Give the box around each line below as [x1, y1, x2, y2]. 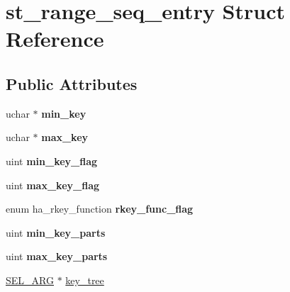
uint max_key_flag [6, 177, 100, 192]
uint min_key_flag [6, 153, 98, 168]
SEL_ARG [6, 272, 54, 287]
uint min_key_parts [6, 225, 106, 240]
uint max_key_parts [6, 249, 108, 264]
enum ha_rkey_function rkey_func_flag [6, 201, 194, 216]
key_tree [65, 272, 104, 287]
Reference [6, 24, 104, 53]
